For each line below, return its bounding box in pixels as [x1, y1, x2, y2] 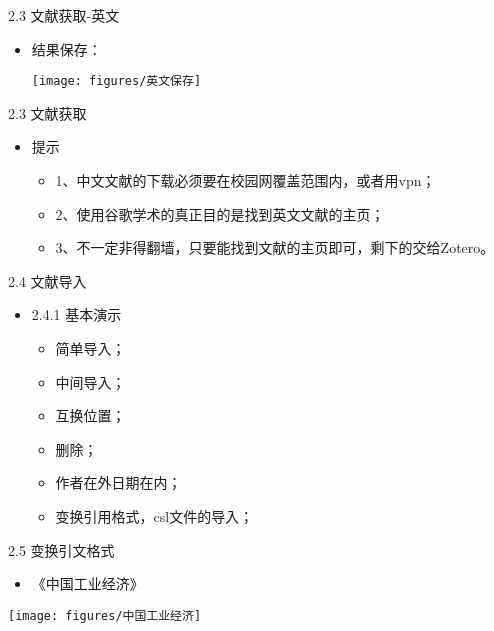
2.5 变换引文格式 [8, 539, 115, 560]
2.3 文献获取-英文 [8, 5, 120, 25]
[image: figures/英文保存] [31, 74, 202, 89]
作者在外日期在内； [55, 472, 182, 493]
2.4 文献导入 [8, 270, 87, 291]
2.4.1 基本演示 [31, 304, 122, 325]
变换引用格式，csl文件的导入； [55, 505, 254, 526]
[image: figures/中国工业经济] [8, 608, 202, 623]
